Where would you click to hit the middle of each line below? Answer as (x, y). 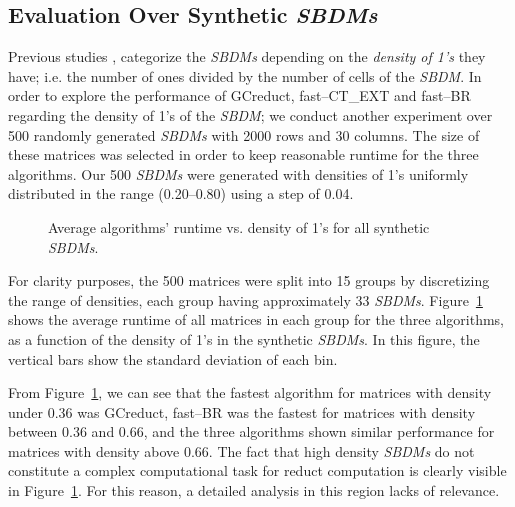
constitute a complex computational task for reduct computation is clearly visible (257, 470)
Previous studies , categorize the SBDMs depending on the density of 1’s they (247, 56)
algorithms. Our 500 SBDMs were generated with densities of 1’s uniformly (238, 173)
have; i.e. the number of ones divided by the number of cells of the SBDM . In (245, 75)
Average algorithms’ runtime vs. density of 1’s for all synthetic (239, 226)
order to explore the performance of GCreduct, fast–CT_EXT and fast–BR (239, 95)
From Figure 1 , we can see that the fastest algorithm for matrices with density (250, 392)
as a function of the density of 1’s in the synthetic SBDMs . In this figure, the (244, 338)
